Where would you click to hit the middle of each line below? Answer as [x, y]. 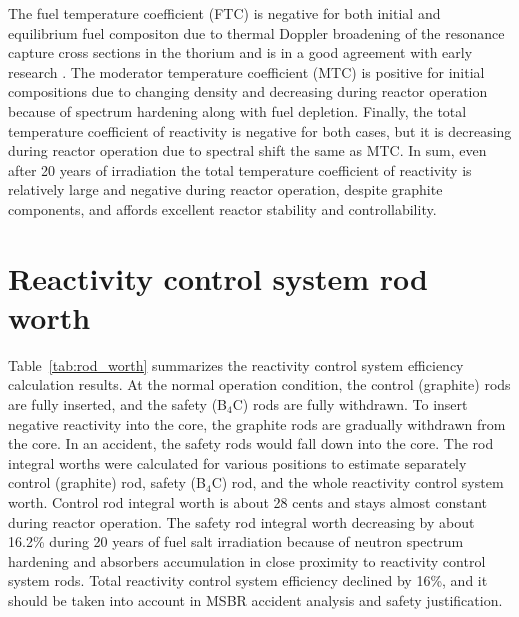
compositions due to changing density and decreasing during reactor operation [248, 91]
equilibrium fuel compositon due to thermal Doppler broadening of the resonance [256, 32]
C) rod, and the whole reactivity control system [357, 482]
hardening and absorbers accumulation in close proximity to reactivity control [247, 560]
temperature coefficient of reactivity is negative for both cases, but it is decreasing [260, 130]
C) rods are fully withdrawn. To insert [350, 404]
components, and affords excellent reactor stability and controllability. [222, 208]
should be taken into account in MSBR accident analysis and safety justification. [255, 599]
